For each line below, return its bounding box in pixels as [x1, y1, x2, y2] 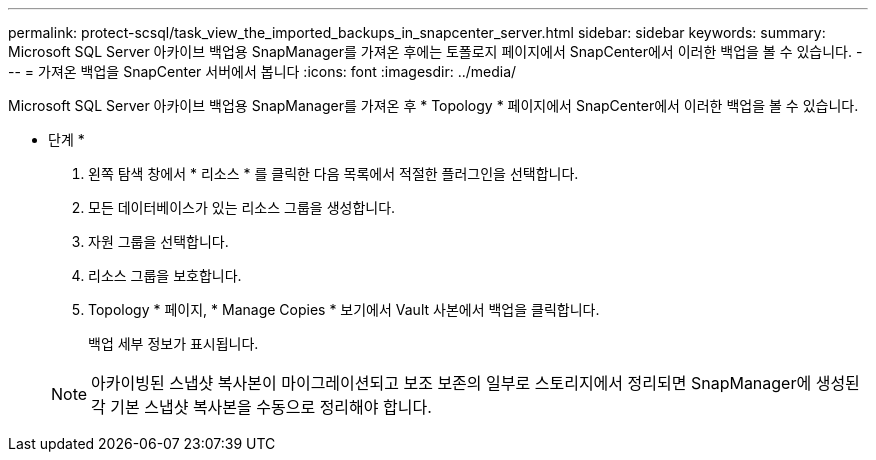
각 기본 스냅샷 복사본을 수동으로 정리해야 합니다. [91, 397, 432, 417]
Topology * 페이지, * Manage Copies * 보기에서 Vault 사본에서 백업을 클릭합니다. [88, 301, 600, 318]
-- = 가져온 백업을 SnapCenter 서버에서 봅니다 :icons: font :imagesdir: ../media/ [8, 63, 517, 80]
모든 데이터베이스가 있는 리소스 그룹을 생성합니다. [88, 199, 396, 216]
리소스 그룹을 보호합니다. [88, 267, 242, 284]
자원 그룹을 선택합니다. [88, 233, 229, 250]
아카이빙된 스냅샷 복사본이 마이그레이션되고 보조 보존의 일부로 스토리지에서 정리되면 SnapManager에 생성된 [91, 373, 860, 393]
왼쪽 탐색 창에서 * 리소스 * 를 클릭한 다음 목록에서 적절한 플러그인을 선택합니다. [88, 165, 579, 182]
